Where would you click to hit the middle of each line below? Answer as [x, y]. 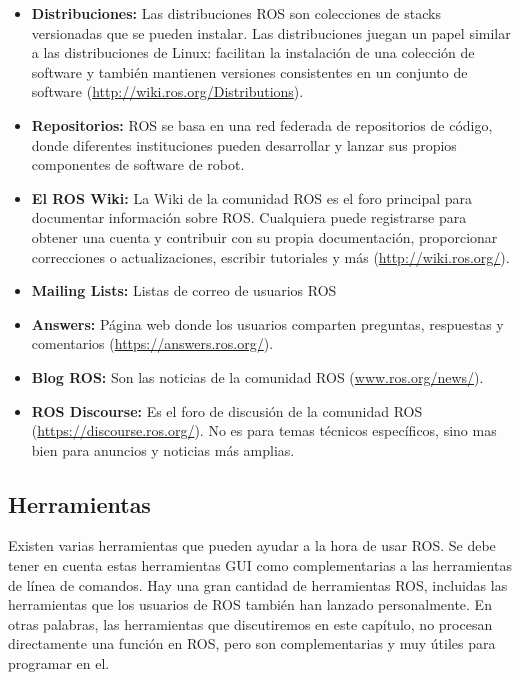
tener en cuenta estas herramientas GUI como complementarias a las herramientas [260, 565]
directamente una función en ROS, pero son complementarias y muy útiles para [252, 643]
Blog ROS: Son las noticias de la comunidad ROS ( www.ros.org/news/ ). [257, 376]
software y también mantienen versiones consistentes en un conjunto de [249, 71]
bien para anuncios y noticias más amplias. [163, 449]
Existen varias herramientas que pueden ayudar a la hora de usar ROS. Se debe [252, 545]
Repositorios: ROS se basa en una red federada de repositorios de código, [262, 124]
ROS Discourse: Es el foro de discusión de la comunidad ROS [227, 410]
